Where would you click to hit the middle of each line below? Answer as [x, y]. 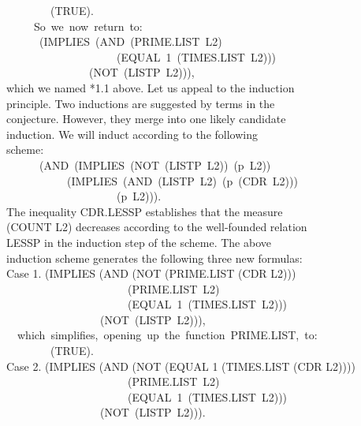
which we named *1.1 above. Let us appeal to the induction [151, 87]
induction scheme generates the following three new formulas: [154, 258]
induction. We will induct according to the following [132, 134]
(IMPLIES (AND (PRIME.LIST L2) [130, 41]
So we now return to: [88, 26]
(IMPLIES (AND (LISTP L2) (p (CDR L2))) [182, 180]
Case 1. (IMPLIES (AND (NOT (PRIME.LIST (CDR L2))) [151, 273]
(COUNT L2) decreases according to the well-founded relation [157, 227]
